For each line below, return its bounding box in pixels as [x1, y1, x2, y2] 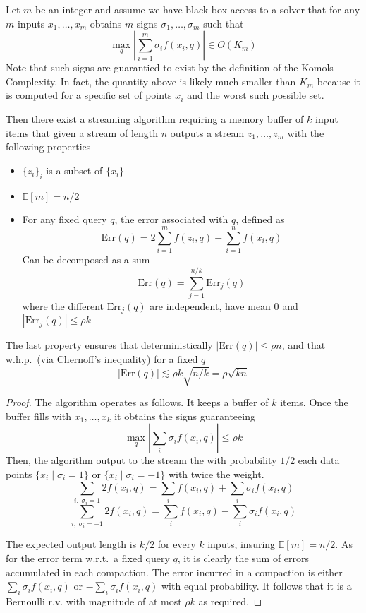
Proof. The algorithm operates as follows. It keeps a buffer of [6, 395, 269, 410]
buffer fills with [6, 408, 72, 423]
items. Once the [280, 395, 348, 410]
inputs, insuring [207, 537, 276, 552]
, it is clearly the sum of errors [177, 551, 310, 566]
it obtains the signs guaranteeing [114, 408, 255, 423]
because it [317, 73, 360, 88]
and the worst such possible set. [187, 88, 324, 102]
